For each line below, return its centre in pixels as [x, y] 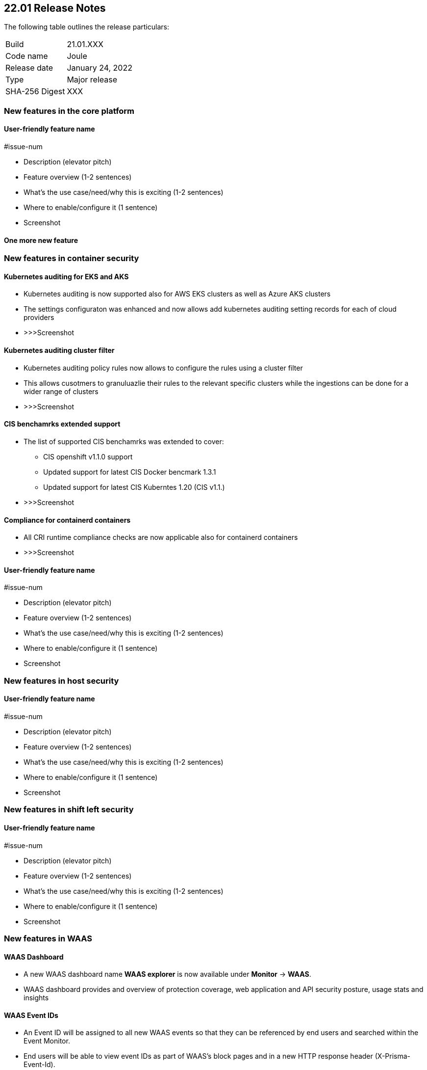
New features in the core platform [69, 111]
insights [36, 998]
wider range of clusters [61, 391]
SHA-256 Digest [35, 92]
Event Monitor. [47, 1041]
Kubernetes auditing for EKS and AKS [66, 276]
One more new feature [41, 240]
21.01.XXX [85, 44]
